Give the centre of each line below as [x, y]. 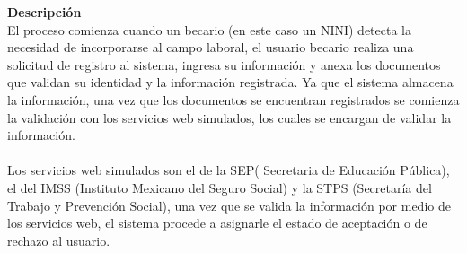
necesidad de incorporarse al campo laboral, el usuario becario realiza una [211, 47]
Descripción [44, 12]
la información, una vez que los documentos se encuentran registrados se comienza [233, 99]
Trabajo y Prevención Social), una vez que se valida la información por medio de [229, 205]
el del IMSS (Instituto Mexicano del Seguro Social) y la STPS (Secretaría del [220, 187]
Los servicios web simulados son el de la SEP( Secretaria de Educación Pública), [229, 170]
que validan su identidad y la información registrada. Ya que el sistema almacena [230, 82]
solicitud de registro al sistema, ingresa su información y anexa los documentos [224, 64]
